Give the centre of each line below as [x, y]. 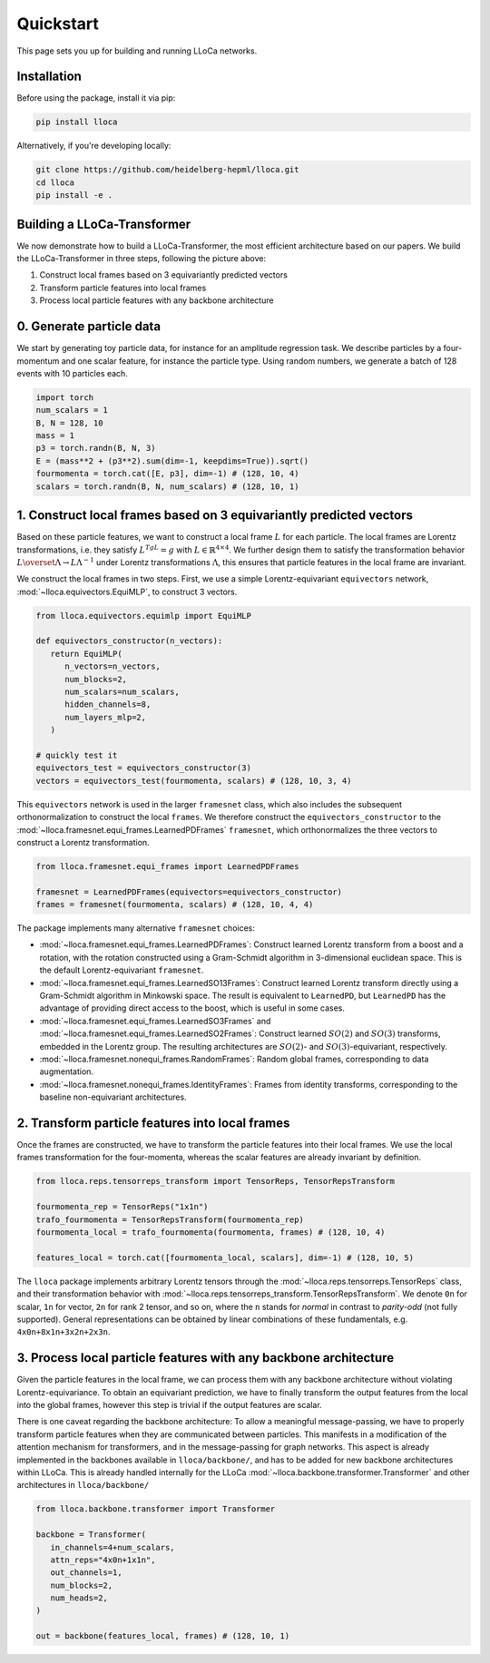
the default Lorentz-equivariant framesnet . [122, 970]
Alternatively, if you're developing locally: [94, 146]
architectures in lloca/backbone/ [83, 1485]
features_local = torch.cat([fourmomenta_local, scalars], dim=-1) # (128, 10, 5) [225, 1257]
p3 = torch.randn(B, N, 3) [96, 448]
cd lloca [55, 182]
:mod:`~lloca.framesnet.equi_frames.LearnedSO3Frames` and [155, 1021]
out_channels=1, [86, 1573]
